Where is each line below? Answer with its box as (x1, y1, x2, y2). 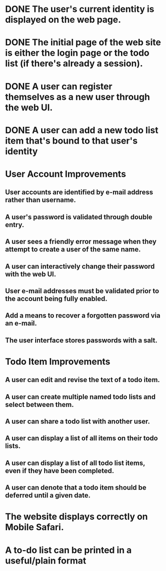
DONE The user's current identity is (5, 3, 155, 15)
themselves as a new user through (5, 91, 150, 102)
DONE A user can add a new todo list (5, 124, 159, 136)
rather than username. (5, 196, 76, 204)
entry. (5, 220, 25, 229)
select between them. (5, 400, 74, 408)
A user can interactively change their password (5, 262, 155, 270)
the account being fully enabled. (5, 294, 108, 303)
